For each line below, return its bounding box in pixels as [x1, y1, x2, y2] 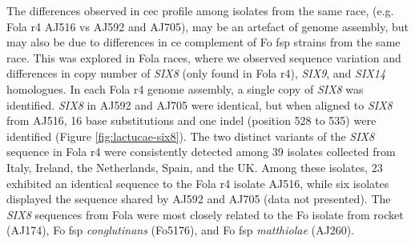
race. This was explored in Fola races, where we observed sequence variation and [6, 49, 401, 66]
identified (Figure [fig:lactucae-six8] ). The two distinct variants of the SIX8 [6, 127, 375, 144]
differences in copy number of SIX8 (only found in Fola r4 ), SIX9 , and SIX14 [6, 65, 386, 82]
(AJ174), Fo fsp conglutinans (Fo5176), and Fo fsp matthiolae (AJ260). [6, 222, 355, 238]
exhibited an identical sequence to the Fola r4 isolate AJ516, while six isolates [6, 174, 389, 191]
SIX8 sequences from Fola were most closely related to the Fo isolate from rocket [6, 206, 404, 222]
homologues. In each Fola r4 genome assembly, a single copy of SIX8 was [6, 80, 364, 97]
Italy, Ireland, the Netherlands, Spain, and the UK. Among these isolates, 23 [6, 158, 383, 175]
